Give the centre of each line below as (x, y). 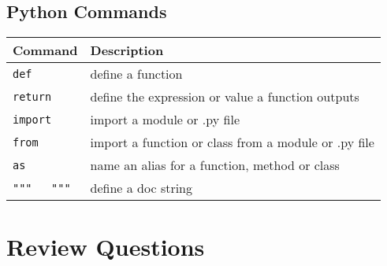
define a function (136, 74)
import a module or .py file (165, 120)
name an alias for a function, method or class (215, 165)
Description (127, 50)
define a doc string (141, 188)
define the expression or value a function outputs (225, 97)
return (32, 96)
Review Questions (106, 247)
